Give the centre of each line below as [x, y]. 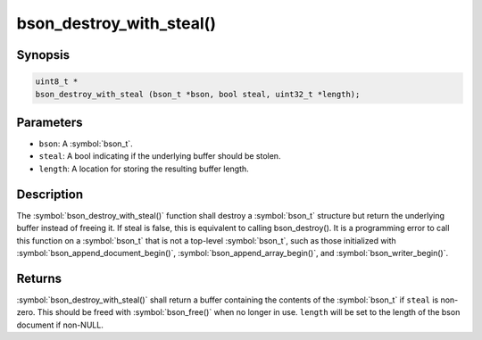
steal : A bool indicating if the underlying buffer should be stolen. [160, 156]
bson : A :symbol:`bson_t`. [86, 144]
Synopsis [43, 55]
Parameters [50, 122]
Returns [39, 278]
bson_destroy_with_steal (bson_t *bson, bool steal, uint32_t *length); [198, 94]
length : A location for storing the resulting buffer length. [144, 169]
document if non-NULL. [60, 325]
